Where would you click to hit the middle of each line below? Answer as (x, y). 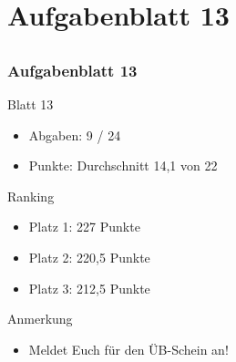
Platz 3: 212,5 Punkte (89, 288)
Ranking (31, 196)
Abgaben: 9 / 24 (75, 134)
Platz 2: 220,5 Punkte (89, 258)
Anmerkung (40, 319)
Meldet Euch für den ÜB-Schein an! (128, 349)
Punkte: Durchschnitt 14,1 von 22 (123, 165)
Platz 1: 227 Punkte (84, 227)
